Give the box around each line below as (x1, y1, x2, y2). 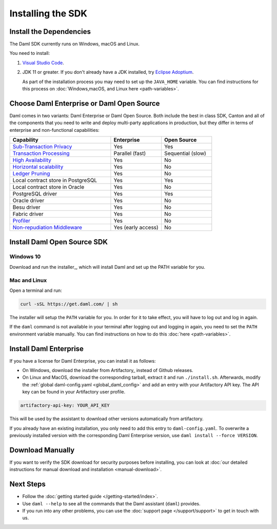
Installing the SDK (9, 8, 87, 19)
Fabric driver (12, 210, 44, 218)
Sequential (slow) (164, 150, 206, 157)
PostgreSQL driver (12, 190, 57, 198)
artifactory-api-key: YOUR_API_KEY (20, 403, 110, 408)
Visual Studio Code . (22, 60, 64, 66)
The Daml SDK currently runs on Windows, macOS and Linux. (9, 41, 140, 47)
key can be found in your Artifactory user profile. (22, 389, 126, 395)
